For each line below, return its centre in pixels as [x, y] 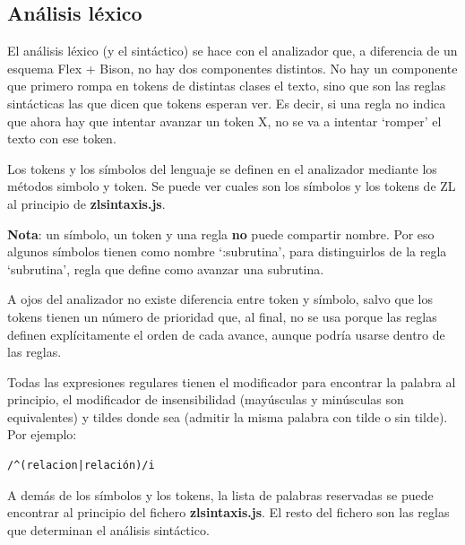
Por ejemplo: [42, 434]
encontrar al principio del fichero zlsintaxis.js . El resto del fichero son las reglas [228, 512]
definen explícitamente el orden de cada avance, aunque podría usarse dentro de [226, 334]
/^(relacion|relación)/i [81, 466]
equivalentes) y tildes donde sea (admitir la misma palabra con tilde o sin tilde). [228, 416]
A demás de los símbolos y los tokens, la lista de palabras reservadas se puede [220, 494]
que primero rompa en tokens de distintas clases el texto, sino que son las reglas [227, 86]
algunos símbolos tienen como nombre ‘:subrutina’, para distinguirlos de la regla [227, 251]
